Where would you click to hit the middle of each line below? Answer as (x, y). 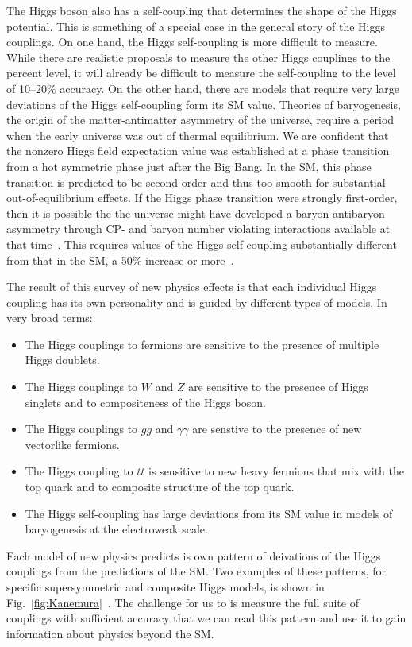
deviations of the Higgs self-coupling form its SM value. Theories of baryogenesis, (204, 104)
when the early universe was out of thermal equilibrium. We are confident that (198, 135)
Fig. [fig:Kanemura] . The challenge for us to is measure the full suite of (183, 602)
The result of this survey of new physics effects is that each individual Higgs (192, 287)
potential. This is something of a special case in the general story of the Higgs (196, 26)
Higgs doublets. (62, 360)
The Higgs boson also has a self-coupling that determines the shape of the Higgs (202, 10)
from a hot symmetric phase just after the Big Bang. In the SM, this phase (189, 166)
